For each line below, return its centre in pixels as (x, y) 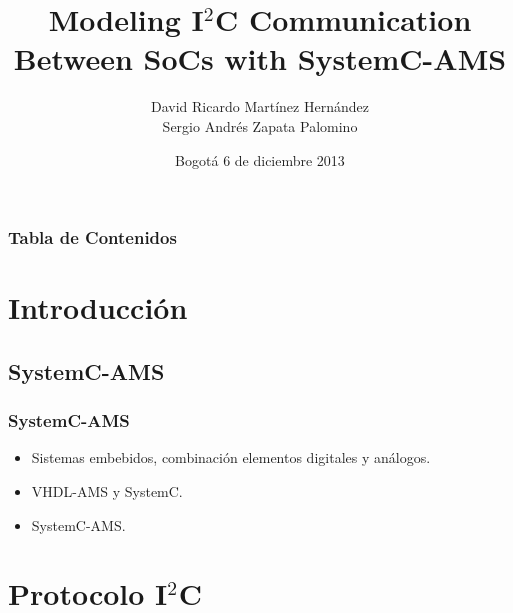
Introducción (98, 307)
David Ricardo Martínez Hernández (260, 106)
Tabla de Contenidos (92, 237)
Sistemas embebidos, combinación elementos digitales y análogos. (231, 457)
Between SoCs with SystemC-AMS (260, 58)
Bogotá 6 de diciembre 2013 (260, 159)
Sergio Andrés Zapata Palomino (260, 125)
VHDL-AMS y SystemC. (107, 490)
